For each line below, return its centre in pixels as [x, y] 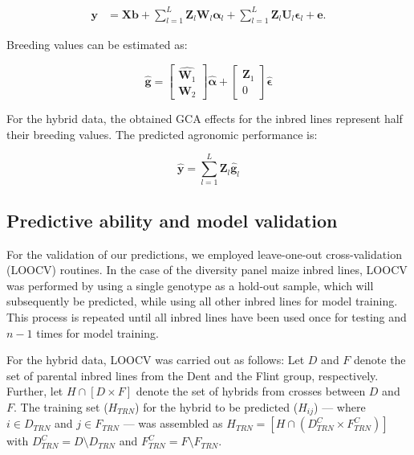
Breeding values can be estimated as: [97, 45]
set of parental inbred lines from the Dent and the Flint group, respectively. [193, 375]
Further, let [35, 391]
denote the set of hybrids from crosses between [251, 391]
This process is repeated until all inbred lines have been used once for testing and [207, 317]
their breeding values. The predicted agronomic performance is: [162, 134]
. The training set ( [61, 406]
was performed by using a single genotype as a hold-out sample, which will [190, 285]
